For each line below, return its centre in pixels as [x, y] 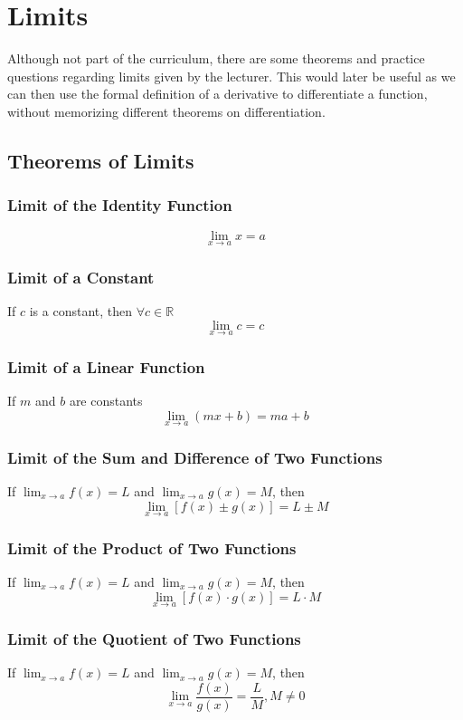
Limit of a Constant [81, 277]
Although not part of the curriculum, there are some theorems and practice [216, 58]
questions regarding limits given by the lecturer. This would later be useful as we [231, 76]
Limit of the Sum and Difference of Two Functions [195, 457]
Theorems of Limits [101, 160]
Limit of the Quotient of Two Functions [154, 638]
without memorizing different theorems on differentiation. [166, 111]
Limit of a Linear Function [106, 366]
